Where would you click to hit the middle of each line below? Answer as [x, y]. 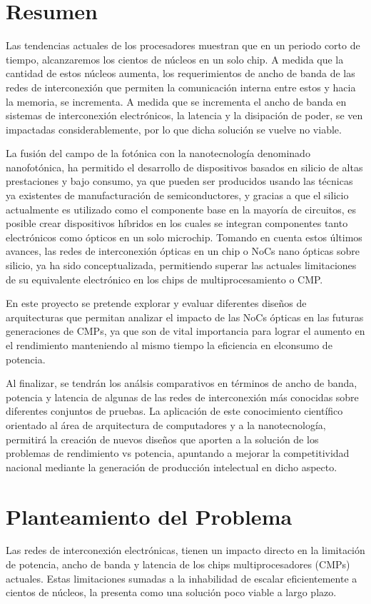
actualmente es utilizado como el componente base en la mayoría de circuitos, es [181, 209]
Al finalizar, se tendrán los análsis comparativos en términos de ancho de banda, [182, 383]
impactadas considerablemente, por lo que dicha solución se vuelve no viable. [174, 129]
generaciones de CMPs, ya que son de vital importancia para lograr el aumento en [185, 331]
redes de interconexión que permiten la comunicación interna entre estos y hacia [181, 87]
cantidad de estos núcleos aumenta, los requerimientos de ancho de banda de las [181, 73]
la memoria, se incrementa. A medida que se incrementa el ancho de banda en [176, 101]
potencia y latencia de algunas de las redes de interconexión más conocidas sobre [182, 397]
